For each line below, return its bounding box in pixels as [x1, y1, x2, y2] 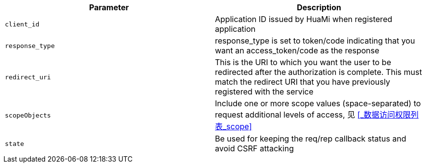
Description [297, 2, 341, 12]
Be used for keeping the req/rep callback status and [215, 134, 406, 143]
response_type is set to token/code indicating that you [215, 36, 415, 46]
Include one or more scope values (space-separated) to [215, 98, 421, 108]
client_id [5, 20, 40, 28]
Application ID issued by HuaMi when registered [215, 14, 392, 24]
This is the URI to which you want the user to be [215, 57, 391, 67]
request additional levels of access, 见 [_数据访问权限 [215, 110, 411, 119]
